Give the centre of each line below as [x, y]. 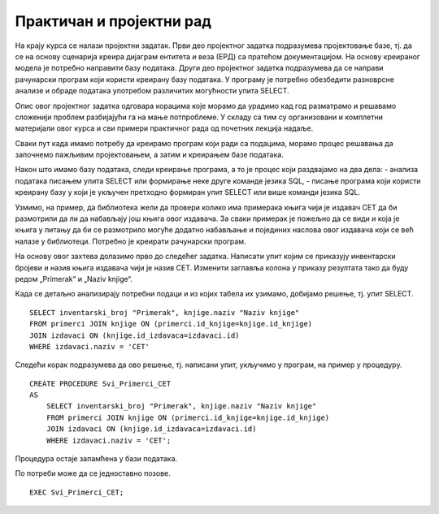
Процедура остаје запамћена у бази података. [96, 459]
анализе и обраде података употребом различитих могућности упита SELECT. [152, 91]
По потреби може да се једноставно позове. [93, 473]
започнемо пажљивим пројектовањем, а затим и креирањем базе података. [149, 155]
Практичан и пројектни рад [113, 21]
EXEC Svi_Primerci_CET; [77, 492]
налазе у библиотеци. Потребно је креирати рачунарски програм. [130, 241]
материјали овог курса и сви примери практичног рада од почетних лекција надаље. [164, 128]
